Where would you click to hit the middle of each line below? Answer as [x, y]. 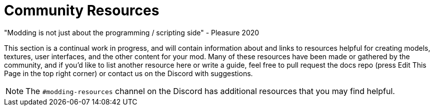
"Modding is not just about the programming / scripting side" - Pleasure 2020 [132, 32]
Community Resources [82, 10]
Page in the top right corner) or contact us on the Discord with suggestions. [128, 73]
